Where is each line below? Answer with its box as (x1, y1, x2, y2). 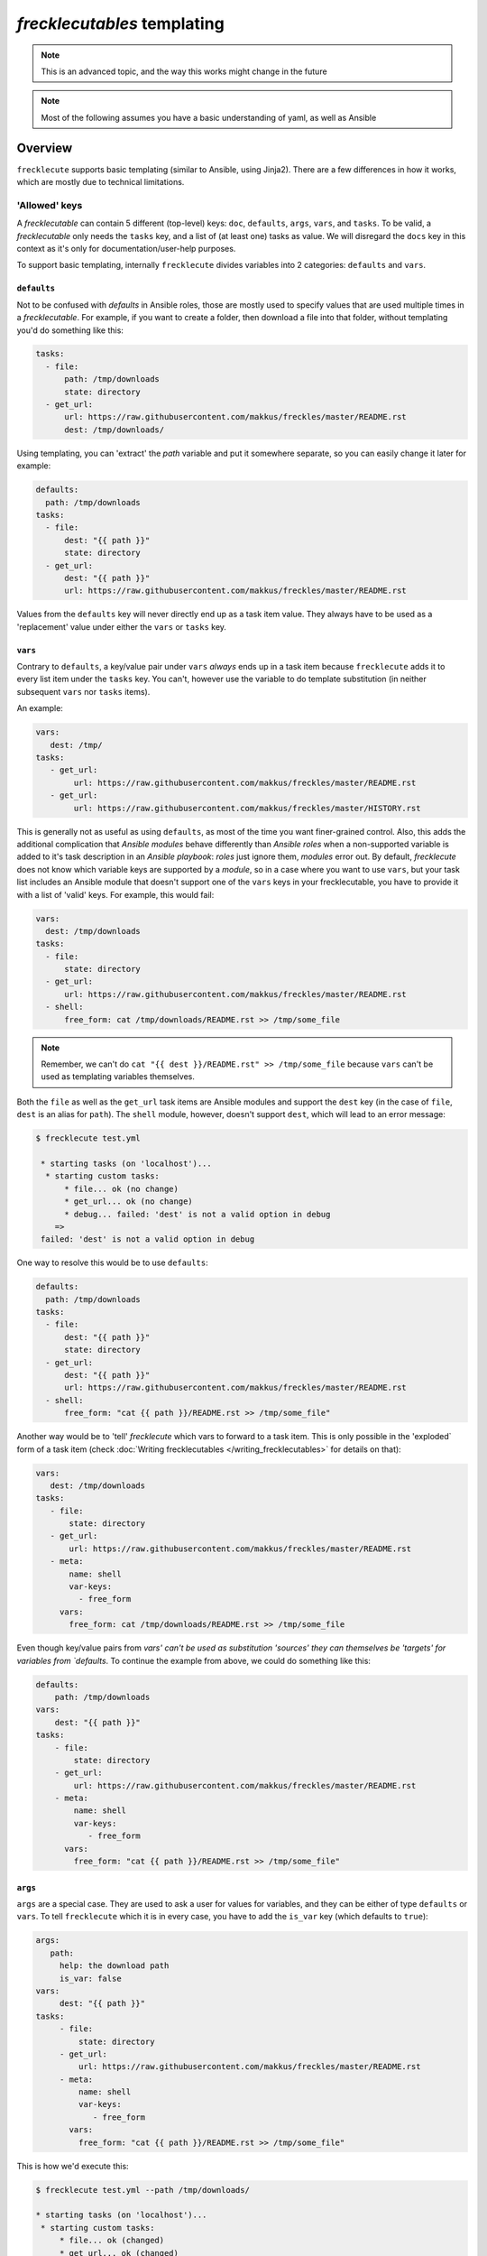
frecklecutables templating (16, 14, 225, 33)
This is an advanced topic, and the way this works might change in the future (41, 66, 328, 77)
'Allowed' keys (16, 199, 83, 211)
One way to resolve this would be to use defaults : (16, 1257, 208, 1268)
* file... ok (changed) (59, 2235, 165, 2246)
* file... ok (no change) (64, 1183, 179, 1194)
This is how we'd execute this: (16, 2160, 130, 2171)
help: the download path (59, 1961, 170, 1971)
